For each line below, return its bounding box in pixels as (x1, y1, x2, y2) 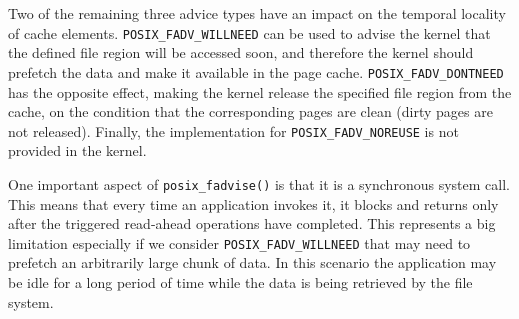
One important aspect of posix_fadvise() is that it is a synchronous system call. (8, 173, 510, 194)
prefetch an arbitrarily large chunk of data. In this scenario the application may (8, 252, 497, 273)
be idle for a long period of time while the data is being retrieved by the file (8, 272, 473, 293)
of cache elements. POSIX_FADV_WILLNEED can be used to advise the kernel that (8, 22, 491, 43)
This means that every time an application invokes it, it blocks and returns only (8, 193, 499, 214)
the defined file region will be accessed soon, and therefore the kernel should (8, 42, 474, 63)
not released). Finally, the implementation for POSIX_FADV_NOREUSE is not (8, 120, 459, 141)
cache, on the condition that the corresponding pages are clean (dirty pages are (8, 101, 493, 122)
